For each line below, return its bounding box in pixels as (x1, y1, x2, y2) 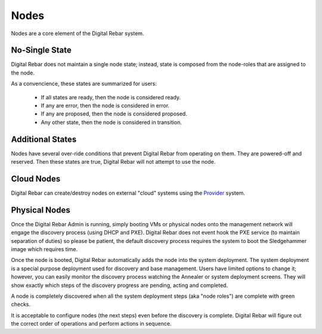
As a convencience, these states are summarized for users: (11, 80, 157, 88)
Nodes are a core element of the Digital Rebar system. (11, 30, 144, 37)
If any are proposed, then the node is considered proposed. (41, 110, 187, 117)
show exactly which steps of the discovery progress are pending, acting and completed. (11, 282, 228, 289)
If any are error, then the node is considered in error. (41, 102, 170, 110)
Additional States (11, 134, 77, 144)
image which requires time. (11, 246, 78, 253)
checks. (11, 301, 31, 308)
